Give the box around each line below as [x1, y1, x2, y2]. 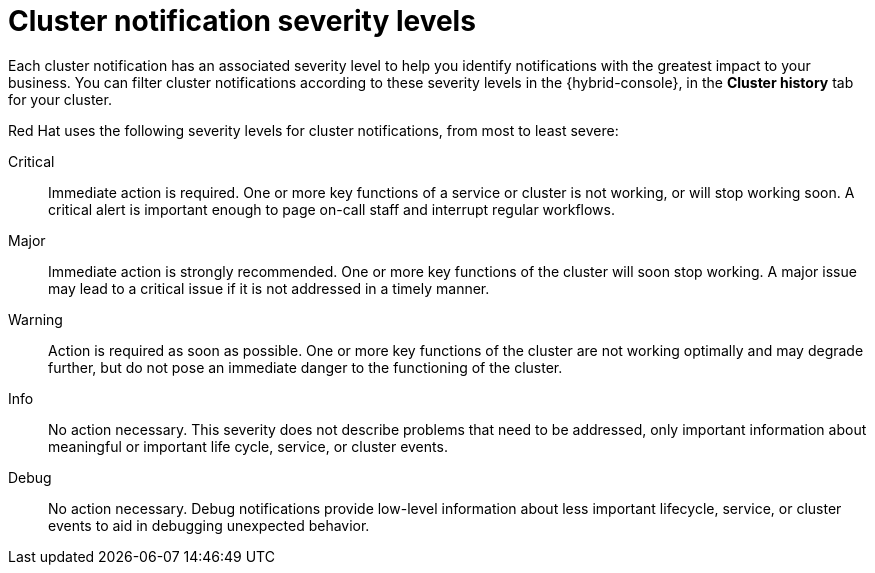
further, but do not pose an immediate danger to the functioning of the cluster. [48, 358, 563, 376]
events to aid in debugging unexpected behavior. [48, 516, 370, 534]
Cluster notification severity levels [8, 4, 476, 38]
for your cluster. [8, 90, 112, 108]
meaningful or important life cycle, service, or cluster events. [48, 437, 448, 455]
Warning [8, 310, 63, 328]
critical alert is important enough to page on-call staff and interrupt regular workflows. [48, 200, 615, 218]
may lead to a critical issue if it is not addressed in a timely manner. [48, 279, 490, 297]
